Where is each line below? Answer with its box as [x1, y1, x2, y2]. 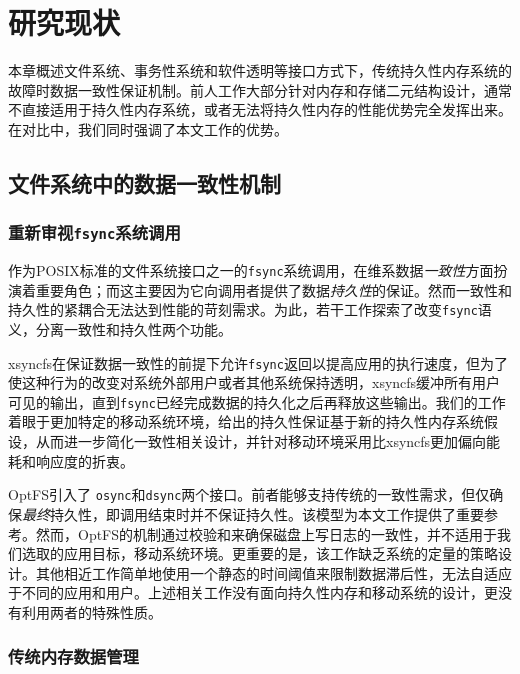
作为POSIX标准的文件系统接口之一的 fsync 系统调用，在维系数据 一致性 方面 [8, 260, 494, 281]
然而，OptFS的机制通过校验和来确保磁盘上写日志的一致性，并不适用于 [35, 523, 498, 544]
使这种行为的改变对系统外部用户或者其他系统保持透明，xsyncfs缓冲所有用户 [8, 372, 501, 393]
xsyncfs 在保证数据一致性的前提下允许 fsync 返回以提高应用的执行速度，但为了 [8, 352, 508, 373]
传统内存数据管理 [8, 644, 139, 669]
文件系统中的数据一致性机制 [8, 167, 281, 198]
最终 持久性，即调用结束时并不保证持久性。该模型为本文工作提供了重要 [22, 503, 484, 524]
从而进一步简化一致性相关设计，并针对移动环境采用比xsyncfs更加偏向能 [35, 431, 501, 452]
